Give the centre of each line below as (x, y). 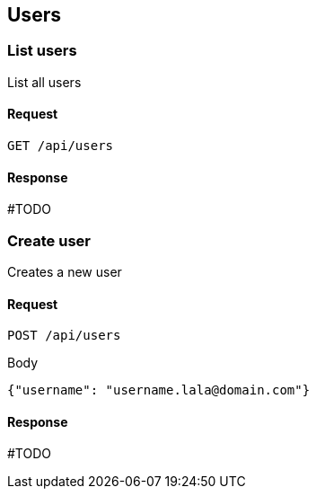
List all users (44, 82)
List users (42, 51)
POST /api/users (64, 336)
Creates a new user (65, 271)
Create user (49, 240)
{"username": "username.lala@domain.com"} (159, 390)
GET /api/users (61, 146)
